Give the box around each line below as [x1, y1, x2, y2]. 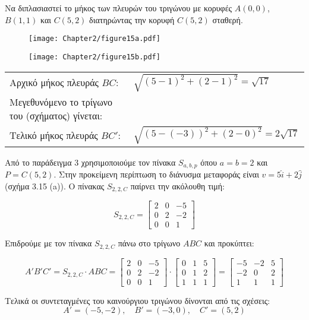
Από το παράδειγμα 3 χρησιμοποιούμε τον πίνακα [5, 156, 176, 168]
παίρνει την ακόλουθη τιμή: [130, 179, 225, 192]
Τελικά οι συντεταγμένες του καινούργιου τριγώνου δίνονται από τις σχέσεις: [5, 294, 270, 306]
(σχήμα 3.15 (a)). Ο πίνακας [5, 179, 105, 192]
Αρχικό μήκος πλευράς [10, 75, 99, 90]
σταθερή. [212, 13, 243, 26]
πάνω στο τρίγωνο [118, 237, 181, 249]
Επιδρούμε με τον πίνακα [5, 237, 92, 249]
